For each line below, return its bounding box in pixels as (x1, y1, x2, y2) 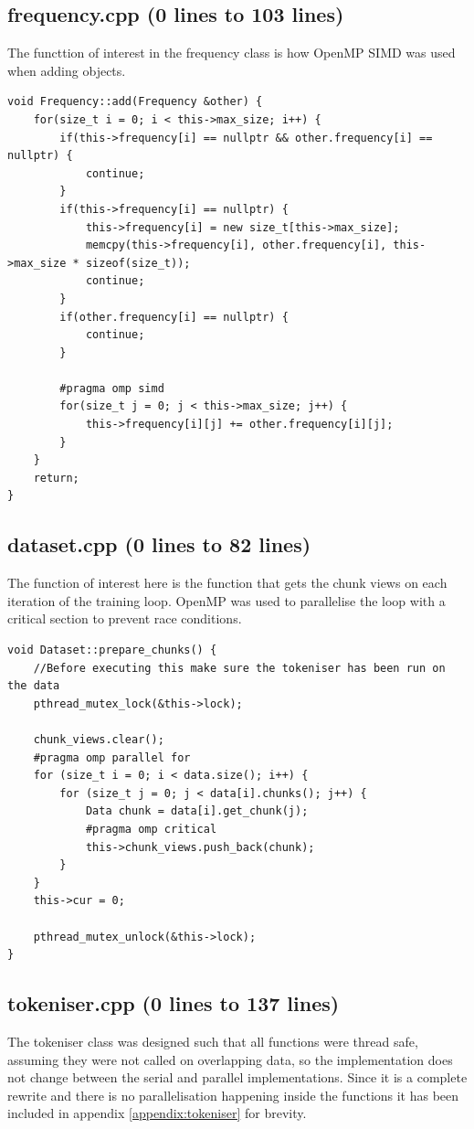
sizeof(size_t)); (85, 256, 191, 270)
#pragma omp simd (59, 381, 164, 395)
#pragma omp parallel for (33, 751, 191, 764)
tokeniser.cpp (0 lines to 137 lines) (7, 989, 340, 1017)
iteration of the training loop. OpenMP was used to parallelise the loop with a (7, 591, 446, 610)
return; (33, 471, 79, 485)
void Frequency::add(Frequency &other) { (7, 95, 263, 109)
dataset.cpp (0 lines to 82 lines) (7, 530, 311, 559)
